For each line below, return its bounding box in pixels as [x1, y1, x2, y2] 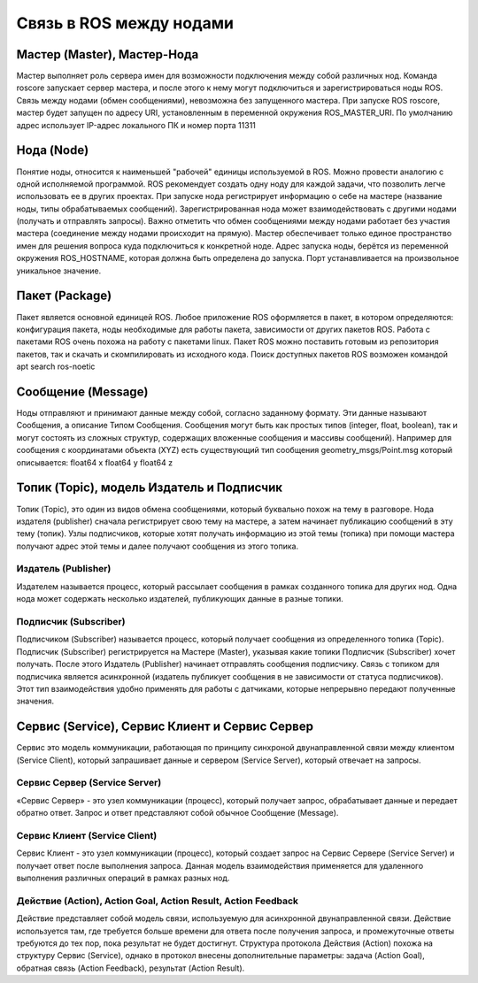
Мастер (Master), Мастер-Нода [16, 47, 199, 62]
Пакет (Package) [16, 288, 112, 303]
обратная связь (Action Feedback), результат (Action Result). [16, 963, 245, 973]
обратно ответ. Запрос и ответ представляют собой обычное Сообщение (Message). [16, 808, 339, 818]
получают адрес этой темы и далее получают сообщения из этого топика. [16, 541, 299, 551]
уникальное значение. [16, 265, 102, 276]
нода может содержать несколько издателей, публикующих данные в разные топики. [16, 594, 344, 604]
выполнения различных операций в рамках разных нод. [16, 872, 230, 884]
